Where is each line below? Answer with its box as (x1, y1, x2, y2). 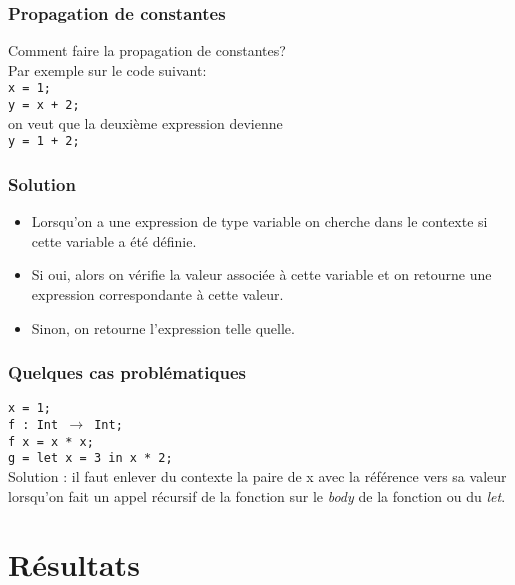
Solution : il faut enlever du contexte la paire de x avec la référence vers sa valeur (8, 466, 507, 486)
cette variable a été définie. (31, 230, 197, 251)
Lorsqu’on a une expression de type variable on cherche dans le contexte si (31, 211, 488, 232)
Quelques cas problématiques (8, 360, 247, 385)
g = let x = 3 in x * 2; (8, 451, 173, 466)
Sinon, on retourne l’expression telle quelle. (31, 317, 295, 338)
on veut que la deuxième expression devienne (8, 112, 283, 133)
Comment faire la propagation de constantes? (8, 40, 286, 61)
